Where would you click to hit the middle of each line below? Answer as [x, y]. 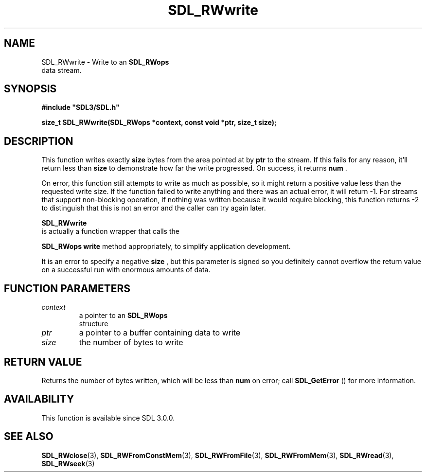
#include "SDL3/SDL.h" [80, 107]
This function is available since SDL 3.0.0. [108, 418]
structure [94, 324]
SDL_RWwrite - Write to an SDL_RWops [105, 62]
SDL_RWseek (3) [68, 463]
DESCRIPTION [39, 141]
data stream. [62, 70]
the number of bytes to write [131, 343]
